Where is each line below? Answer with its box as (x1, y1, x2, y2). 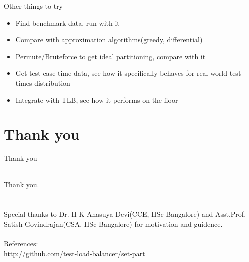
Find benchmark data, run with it (15, 17, 120, 28)
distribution (34, 77, 70, 88)
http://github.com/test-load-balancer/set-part (4, 248, 145, 258)
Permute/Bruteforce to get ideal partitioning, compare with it (15, 51, 206, 61)
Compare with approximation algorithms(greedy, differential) (15, 34, 203, 45)
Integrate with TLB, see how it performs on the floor (15, 94, 178, 105)
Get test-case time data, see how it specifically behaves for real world (15, 68, 228, 78)
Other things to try (4, 1, 63, 11)
